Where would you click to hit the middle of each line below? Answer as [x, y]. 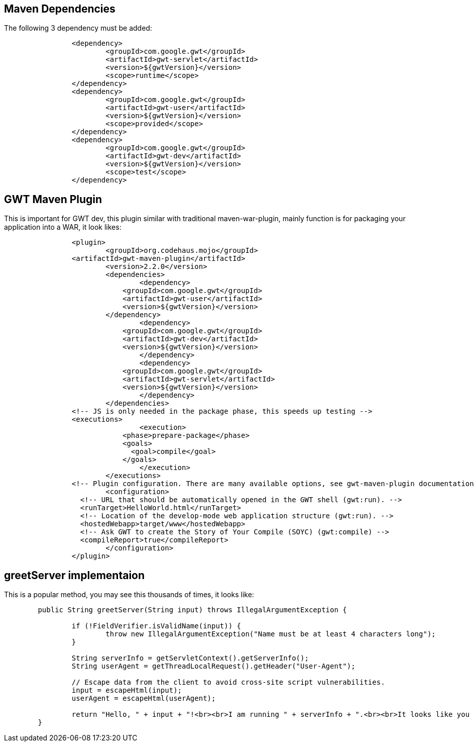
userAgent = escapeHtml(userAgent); [144, 698]
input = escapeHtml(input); [127, 690]
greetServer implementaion [75, 575]
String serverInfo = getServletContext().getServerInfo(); [190, 658]
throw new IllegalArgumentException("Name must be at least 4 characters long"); [271, 634]
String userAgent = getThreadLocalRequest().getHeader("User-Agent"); [213, 666]
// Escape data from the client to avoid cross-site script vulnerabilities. [228, 682]
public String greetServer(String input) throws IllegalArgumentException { [192, 610]
